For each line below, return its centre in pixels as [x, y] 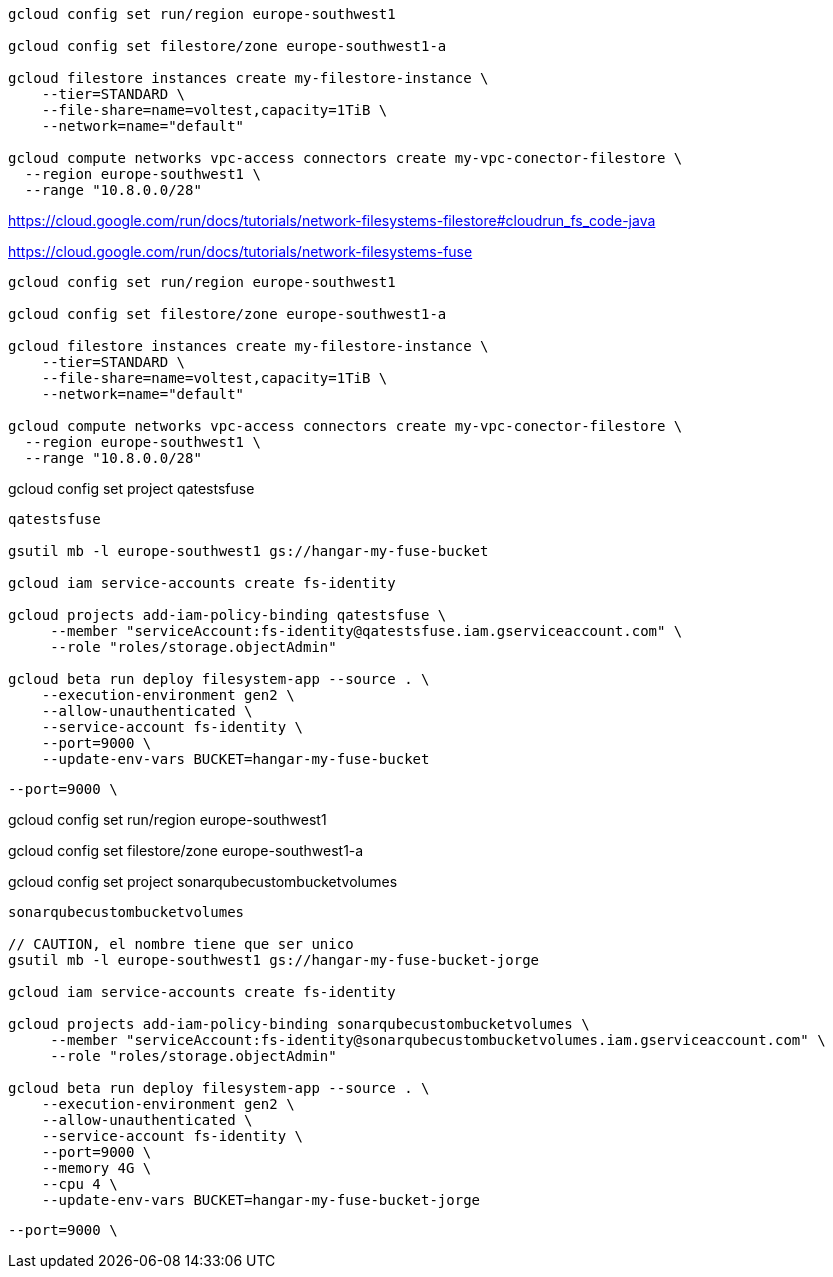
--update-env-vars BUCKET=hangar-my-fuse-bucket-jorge [261, 1200]
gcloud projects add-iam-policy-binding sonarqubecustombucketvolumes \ [299, 1024]
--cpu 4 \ [79, 1184]
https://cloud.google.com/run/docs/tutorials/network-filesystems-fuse [240, 251]
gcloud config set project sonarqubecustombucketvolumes [203, 881]
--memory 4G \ [96, 1168]
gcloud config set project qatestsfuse [131, 488]
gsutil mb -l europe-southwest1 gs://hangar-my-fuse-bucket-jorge [274, 960]
